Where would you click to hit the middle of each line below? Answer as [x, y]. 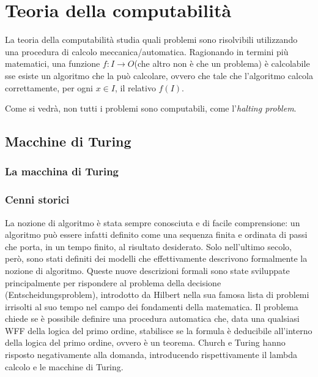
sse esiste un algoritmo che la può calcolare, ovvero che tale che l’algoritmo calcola [159, 75]
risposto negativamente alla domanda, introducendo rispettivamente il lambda [151, 355]
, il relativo [135, 87]
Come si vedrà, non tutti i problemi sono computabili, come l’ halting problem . [151, 108]
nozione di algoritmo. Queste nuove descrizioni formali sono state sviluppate [147, 270]
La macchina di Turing [62, 171]
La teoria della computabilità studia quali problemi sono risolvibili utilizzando [151, 40]
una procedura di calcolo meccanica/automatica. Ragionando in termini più [147, 51]
